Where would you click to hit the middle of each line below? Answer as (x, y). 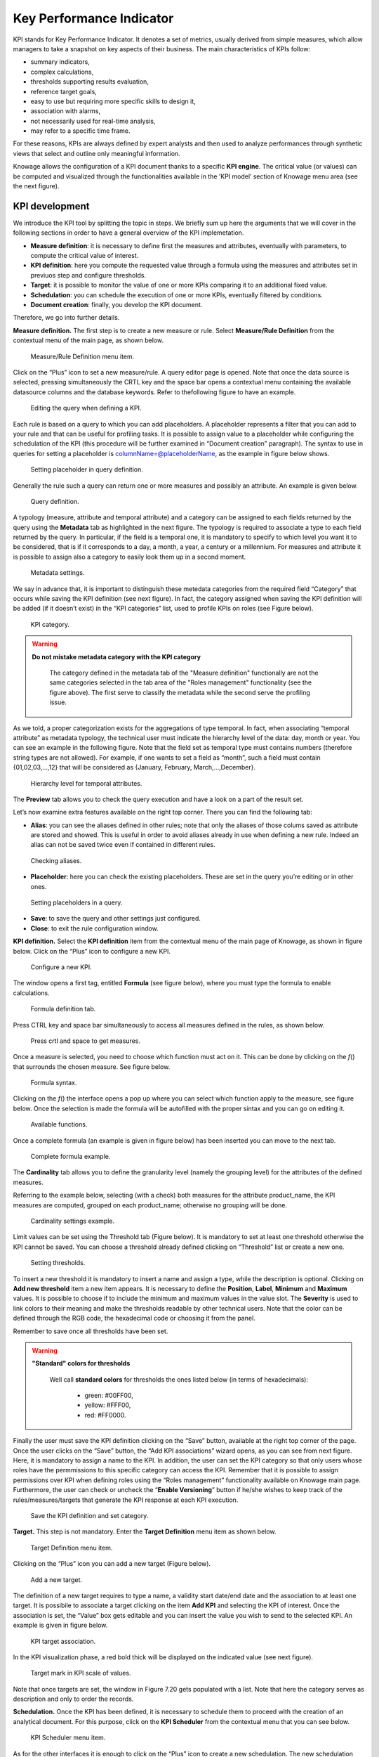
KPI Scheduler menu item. (68, 1738)
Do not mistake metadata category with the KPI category (117, 656)
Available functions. (59, 1124)
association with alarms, (66, 111)
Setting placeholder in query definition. (87, 469)
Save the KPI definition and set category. (89, 1515)
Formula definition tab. (63, 1009)
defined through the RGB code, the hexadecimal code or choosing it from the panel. (134, 1318)
